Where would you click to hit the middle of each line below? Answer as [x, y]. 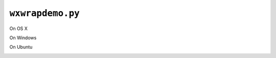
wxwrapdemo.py [45, 13]
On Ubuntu [21, 47]
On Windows [23, 38]
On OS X [19, 28]
